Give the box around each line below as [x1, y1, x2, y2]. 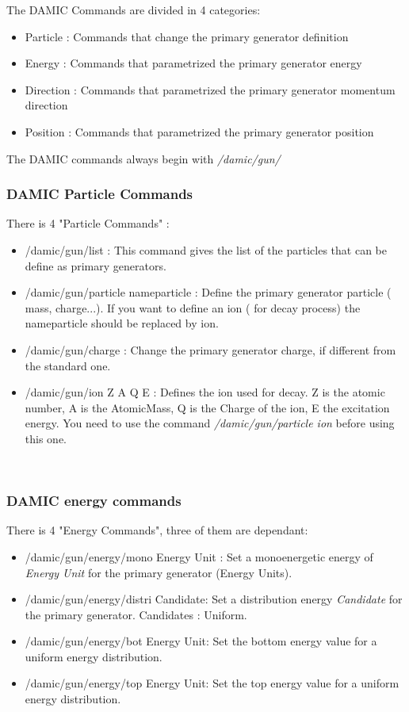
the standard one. [25, 357, 111, 373]
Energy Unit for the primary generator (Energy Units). [25, 564, 292, 580]
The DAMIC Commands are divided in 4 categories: [6, 2, 261, 17]
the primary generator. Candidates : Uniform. [25, 606, 247, 622]
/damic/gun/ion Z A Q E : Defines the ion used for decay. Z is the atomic [25, 384, 385, 400]
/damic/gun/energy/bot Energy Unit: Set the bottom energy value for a [25, 633, 377, 649]
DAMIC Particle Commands [6, 184, 193, 204]
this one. [25, 430, 67, 446]
